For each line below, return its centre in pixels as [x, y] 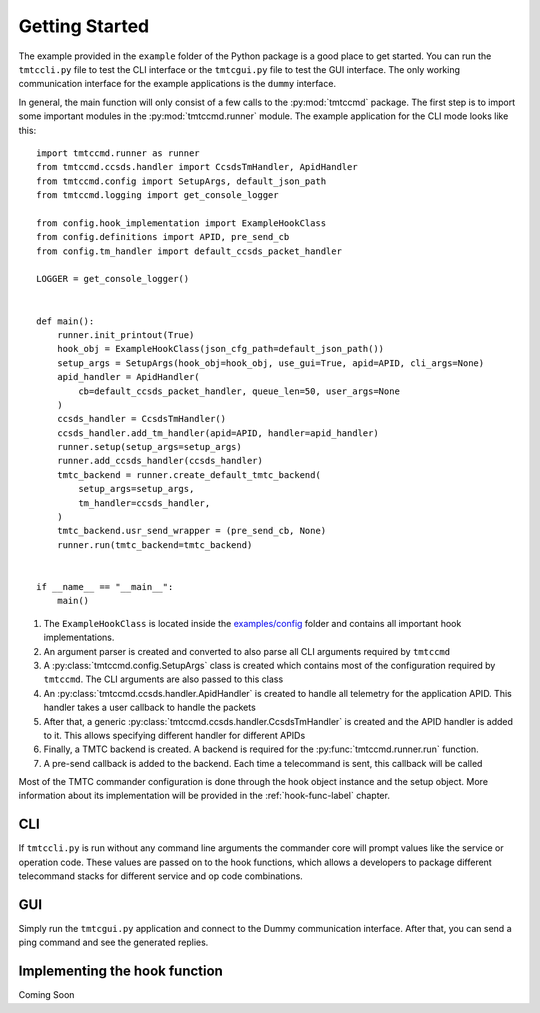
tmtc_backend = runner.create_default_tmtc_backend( [189, 474]
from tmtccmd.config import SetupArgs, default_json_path [181, 181]
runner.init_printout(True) [125, 334]
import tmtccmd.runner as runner [118, 153]
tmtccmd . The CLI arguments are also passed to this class [163, 679]
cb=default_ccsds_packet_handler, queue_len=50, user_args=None [239, 391]
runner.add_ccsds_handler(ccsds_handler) [160, 461]
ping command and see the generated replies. [113, 942]
